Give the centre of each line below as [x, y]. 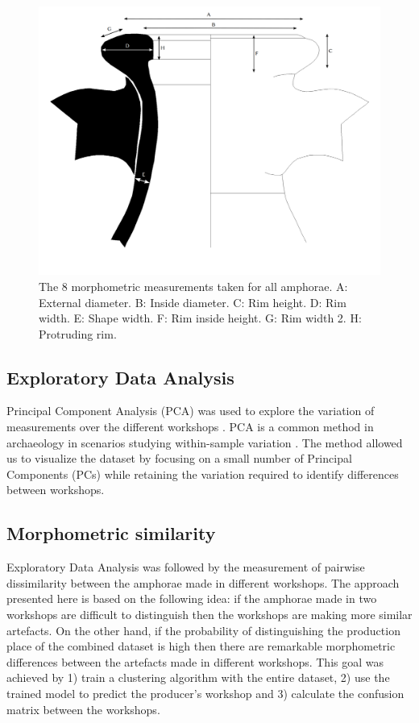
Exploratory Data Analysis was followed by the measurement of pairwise [186, 567]
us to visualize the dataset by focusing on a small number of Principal [179, 458]
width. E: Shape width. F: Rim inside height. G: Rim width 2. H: [200, 318]
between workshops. [56, 490]
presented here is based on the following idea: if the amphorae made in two [192, 598]
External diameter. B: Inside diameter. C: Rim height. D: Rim [193, 302]
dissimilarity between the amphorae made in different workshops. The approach [203, 582]
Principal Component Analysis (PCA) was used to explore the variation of [191, 411]
